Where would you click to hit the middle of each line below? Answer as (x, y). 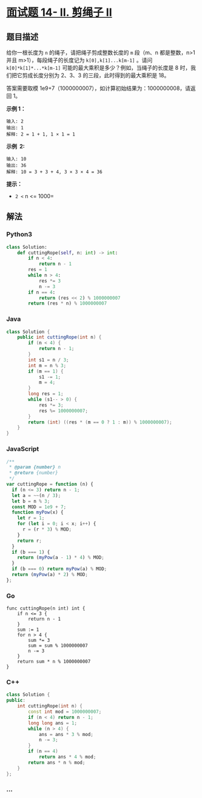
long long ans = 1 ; (53, 723)
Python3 (19, 235)
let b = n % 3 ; (31, 501)
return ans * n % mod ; (57, 762)
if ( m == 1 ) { (46, 371)
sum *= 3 (39, 641)
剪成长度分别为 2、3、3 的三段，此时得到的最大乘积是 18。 (96, 75)
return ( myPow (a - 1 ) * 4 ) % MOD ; (61, 558)
